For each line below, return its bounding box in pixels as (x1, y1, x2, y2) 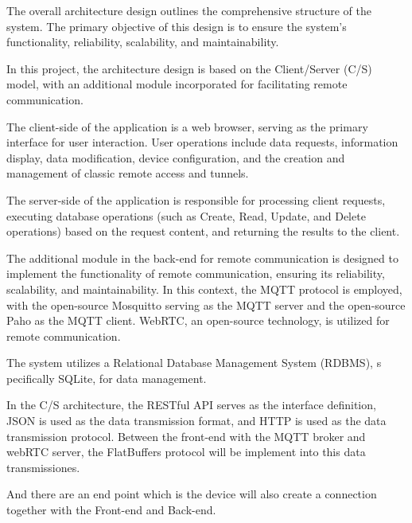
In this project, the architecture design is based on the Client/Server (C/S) (6, 60, 372, 76)
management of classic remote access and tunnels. (6, 165, 249, 181)
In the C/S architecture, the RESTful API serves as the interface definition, (6, 396, 376, 413)
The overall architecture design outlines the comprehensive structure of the (6, 2, 372, 18)
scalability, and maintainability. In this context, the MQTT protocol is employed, (6, 280, 402, 297)
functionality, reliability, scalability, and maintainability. (6, 33, 279, 50)
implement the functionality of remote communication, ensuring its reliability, (6, 265, 385, 282)
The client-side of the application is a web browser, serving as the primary (6, 118, 368, 135)
